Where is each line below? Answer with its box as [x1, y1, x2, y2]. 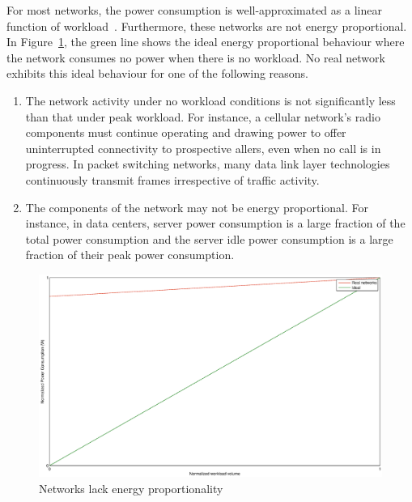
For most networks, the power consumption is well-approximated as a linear [6, 2, 382, 18]
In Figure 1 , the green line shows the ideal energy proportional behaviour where [6, 33, 405, 50]
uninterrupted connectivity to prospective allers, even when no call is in [25, 139, 381, 156]
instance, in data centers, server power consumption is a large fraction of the [25, 215, 406, 232]
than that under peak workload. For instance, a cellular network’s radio [25, 108, 380, 125]
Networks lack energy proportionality [39, 480, 223, 496]
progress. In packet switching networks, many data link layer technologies [25, 155, 390, 172]
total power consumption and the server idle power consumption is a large [25, 230, 393, 247]
